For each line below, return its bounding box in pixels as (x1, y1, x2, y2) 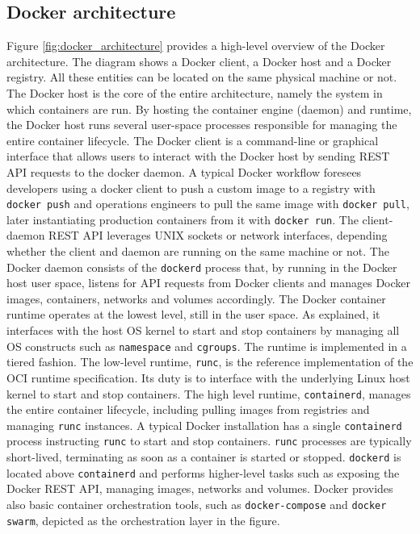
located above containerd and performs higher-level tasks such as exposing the (6, 464, 400, 481)
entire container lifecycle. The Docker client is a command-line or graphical (6, 131, 379, 148)
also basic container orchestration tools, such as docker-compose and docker (6, 496, 387, 513)
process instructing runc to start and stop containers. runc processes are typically (6, 432, 412, 449)
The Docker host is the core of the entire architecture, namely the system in (6, 84, 383, 101)
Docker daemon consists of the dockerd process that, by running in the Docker (6, 258, 397, 275)
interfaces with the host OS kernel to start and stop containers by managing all (6, 322, 400, 339)
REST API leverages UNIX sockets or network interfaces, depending (48, 227, 388, 244)
